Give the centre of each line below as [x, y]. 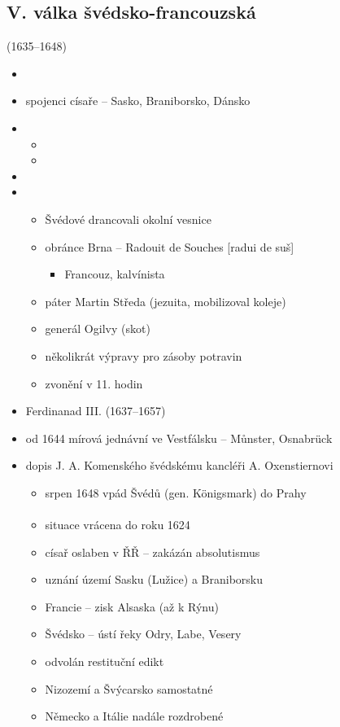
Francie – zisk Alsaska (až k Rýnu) [132, 606]
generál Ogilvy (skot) [98, 328]
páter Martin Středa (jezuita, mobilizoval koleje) [166, 301]
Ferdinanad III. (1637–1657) [96, 411]
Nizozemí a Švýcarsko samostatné [129, 688]
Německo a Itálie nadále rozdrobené [134, 716]
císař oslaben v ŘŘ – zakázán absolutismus [153, 552]
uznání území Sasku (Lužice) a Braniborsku [154, 579]
